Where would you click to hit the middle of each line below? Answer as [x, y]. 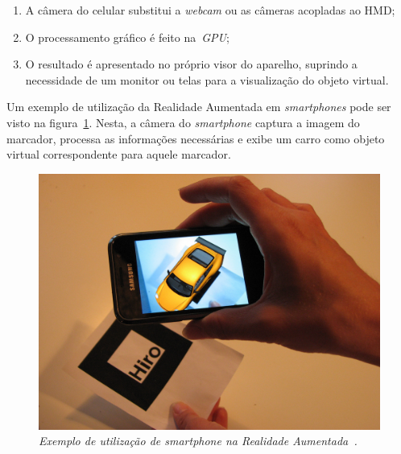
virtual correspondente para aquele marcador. [119, 154]
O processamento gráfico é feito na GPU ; [127, 37]
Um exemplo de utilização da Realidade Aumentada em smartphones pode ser [199, 107]
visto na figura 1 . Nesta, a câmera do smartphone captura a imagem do [183, 122]
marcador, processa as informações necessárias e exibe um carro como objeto [196, 138]
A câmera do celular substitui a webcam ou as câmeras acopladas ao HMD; [210, 10]
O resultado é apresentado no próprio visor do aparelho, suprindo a [191, 64]
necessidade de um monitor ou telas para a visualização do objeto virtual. [207, 79]
